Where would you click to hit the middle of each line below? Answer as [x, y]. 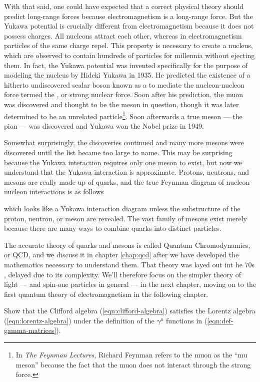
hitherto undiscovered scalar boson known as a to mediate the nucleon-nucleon [124, 84]
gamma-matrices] [30, 330]
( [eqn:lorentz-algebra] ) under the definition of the [79, 320]
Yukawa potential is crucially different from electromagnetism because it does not [129, 26]
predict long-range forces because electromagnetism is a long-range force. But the [128, 16]
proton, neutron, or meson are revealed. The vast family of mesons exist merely [125, 218]
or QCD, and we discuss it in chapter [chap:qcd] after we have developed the [121, 255]
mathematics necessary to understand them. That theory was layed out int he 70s [129, 264]
